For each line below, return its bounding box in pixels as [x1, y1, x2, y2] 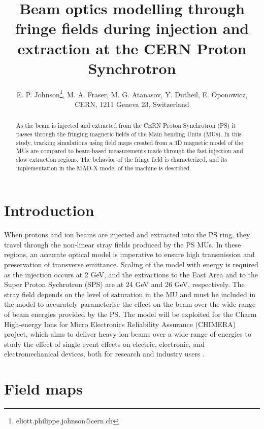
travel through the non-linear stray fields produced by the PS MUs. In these [4, 239, 241, 249]
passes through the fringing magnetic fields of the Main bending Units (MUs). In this [16, 129, 242, 138]
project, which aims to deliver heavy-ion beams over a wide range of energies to [4, 329, 251, 339]
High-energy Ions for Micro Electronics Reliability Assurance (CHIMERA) [4, 318, 236, 329]
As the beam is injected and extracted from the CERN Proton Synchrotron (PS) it [16, 121, 236, 130]
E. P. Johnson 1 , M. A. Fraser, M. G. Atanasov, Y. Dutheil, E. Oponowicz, [16, 87, 248, 99]
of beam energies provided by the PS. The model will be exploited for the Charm [4, 308, 257, 319]
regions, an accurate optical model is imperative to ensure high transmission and [4, 249, 255, 260]
